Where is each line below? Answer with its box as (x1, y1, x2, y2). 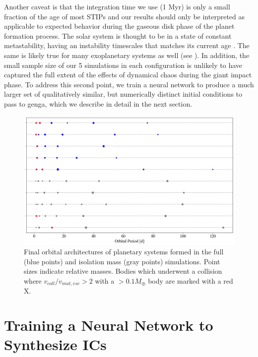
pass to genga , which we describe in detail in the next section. (4, 98, 193, 109)
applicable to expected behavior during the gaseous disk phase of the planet (4, 21, 235, 31)
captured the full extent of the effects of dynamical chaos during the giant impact (4, 69, 252, 80)
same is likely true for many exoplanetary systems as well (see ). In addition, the (4, 50, 250, 60)
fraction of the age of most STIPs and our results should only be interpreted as (4, 11, 245, 21)
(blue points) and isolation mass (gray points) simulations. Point (24, 256, 220, 266)
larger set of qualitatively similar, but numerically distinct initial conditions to (4, 89, 243, 99)
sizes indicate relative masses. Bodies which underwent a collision (24, 266, 222, 276)
